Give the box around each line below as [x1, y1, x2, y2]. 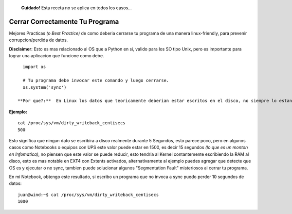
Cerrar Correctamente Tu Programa [9, 17, 119, 26]
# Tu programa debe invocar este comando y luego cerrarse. [22, 78, 169, 83]
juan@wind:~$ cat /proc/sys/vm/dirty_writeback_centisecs [18, 192, 159, 198]
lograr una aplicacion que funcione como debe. [9, 53, 104, 59]
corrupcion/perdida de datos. [9, 37, 68, 43]
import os [22, 64, 46, 70]
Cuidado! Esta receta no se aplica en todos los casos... [21, 5, 132, 11]
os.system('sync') [22, 84, 67, 90]
